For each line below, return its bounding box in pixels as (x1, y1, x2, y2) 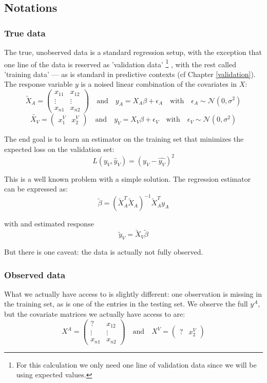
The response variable (4, 79, 73, 89)
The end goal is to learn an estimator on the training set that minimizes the (4, 133, 244, 144)
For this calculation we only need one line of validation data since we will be (16, 359, 257, 370)
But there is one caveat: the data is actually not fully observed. (4, 246, 203, 257)
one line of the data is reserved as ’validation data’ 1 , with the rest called (4, 57, 236, 69)
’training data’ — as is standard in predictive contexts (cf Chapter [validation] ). (4, 68, 256, 79)
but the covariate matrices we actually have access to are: (4, 309, 185, 319)
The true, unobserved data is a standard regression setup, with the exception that (4, 47, 262, 57)
